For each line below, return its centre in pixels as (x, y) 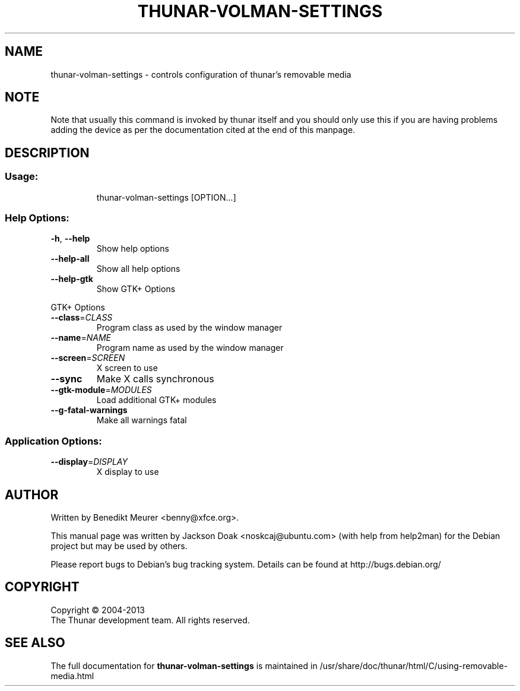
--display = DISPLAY (89, 462)
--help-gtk (72, 279)
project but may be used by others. (119, 546)
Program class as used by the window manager (189, 328)
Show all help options (138, 269)
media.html (72, 676)
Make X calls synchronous (155, 379)
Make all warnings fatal (142, 420)
